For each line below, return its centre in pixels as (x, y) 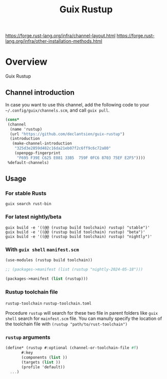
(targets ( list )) (41, 362)
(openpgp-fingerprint (37, 153)
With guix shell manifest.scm (42, 249)
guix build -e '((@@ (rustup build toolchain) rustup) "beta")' (75, 232)
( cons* (12, 119)
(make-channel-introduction (42, 143)
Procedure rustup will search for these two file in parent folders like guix (81, 313)
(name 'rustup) (26, 129)
